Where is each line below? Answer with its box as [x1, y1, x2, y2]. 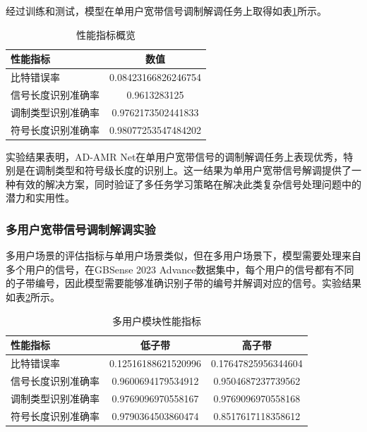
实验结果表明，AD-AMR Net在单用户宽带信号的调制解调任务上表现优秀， [6, 149, 344, 163]
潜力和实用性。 [6, 190, 75, 205]
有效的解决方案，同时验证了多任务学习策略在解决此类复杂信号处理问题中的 [15, 176, 361, 191]
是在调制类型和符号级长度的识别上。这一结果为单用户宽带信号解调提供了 [15, 163, 351, 178]
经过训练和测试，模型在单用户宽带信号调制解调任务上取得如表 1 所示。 [6, 4, 327, 18]
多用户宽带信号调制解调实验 [6, 220, 156, 237]
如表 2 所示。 [6, 290, 60, 304]
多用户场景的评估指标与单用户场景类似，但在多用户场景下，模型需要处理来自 [6, 248, 361, 263]
